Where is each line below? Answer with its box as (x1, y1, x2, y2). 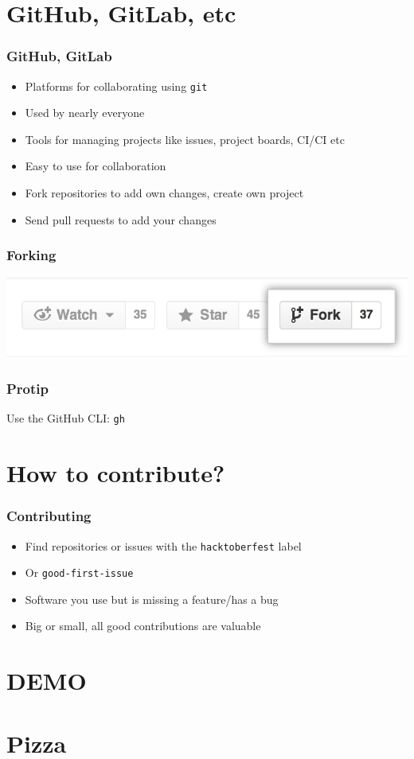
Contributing (6, 506, 92, 526)
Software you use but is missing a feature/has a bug (25, 590, 279, 607)
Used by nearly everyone (25, 104, 145, 121)
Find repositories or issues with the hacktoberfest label (25, 537, 302, 554)
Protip (6, 379, 49, 399)
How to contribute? (6, 457, 225, 489)
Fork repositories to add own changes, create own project (25, 185, 304, 201)
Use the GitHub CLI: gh (6, 410, 125, 426)
